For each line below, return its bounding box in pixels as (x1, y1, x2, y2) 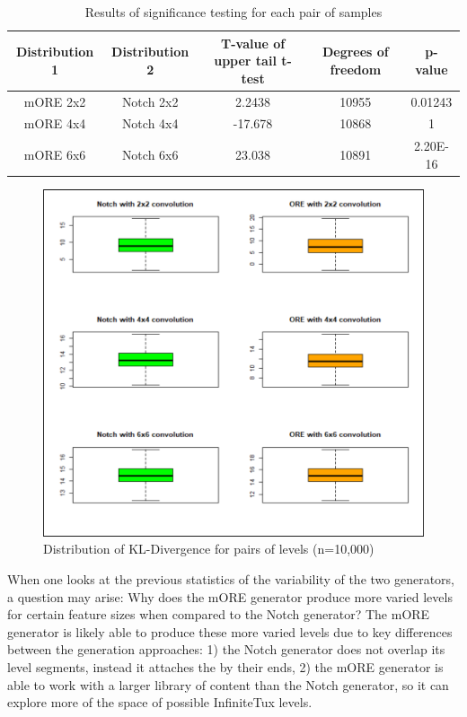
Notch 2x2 (121, 92, 179, 110)
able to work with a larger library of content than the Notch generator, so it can (7, 675, 449, 694)
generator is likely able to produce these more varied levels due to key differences (7, 622, 453, 641)
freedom (330, 59, 382, 78)
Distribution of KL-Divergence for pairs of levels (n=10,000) (43, 539, 374, 558)
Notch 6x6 (121, 145, 179, 164)
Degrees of (322, 42, 389, 61)
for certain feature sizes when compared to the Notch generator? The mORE (7, 605, 430, 624)
